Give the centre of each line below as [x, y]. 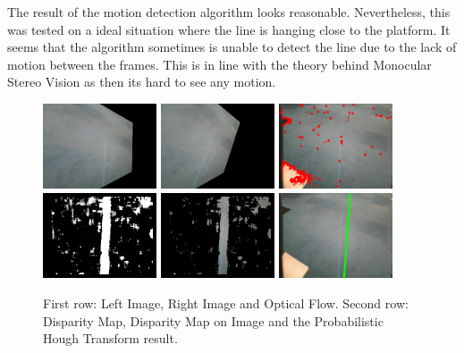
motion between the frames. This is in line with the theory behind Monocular [219, 64]
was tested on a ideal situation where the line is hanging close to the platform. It [229, 29]
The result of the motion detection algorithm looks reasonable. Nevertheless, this [229, 12]
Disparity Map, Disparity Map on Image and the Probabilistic [213, 320]
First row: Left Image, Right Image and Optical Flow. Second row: [226, 303]
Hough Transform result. [110, 338]
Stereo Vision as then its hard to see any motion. [142, 82]
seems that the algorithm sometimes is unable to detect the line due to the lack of [232, 47]
